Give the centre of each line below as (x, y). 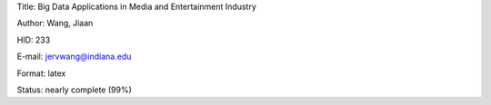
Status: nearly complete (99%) (74, 90)
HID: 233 (34, 40)
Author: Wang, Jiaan (55, 24)
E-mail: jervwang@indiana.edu (74, 57)
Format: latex (41, 73)
